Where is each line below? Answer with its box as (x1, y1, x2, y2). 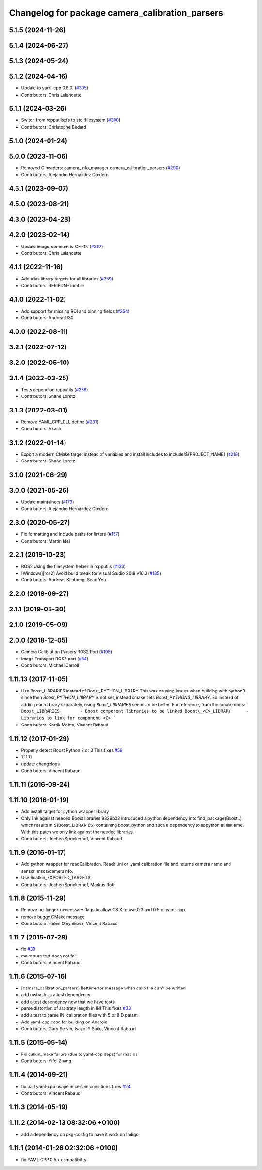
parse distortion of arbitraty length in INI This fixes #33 (21, 1005, 131, 1011)
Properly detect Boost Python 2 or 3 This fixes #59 (21, 747, 123, 753)
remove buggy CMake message (21, 914, 85, 920)
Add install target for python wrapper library (21, 808, 109, 814)
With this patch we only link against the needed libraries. (21, 829, 134, 835)
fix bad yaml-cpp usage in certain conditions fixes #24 (21, 1084, 131, 1089)
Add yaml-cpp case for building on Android (21, 1019, 108, 1025)
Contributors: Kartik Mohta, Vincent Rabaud (21, 722, 109, 727)
